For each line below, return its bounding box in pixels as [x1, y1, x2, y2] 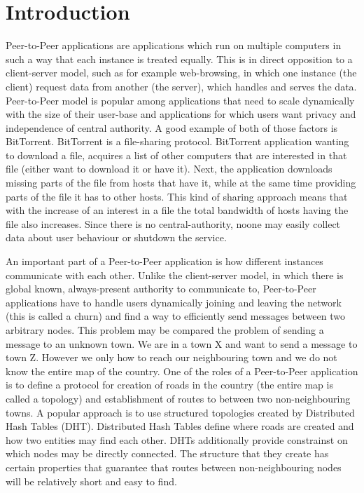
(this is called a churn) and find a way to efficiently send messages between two [6, 309, 345, 323]
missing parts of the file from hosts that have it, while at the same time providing [6, 175, 356, 190]
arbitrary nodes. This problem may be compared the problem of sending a [6, 323, 324, 337]
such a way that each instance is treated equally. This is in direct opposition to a [6, 51, 353, 66]
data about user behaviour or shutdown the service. [6, 230, 227, 245]
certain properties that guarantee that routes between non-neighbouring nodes [6, 459, 342, 474]
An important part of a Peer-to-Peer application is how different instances [6, 254, 323, 269]
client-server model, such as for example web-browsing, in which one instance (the [6, 65, 357, 80]
